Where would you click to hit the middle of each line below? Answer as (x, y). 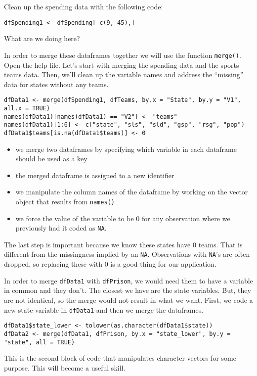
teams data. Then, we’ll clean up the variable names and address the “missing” (124, 74)
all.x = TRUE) (27, 108)
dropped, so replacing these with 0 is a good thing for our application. (110, 264)
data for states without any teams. (56, 84)
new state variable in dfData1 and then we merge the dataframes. (104, 309)
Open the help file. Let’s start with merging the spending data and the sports (122, 65)
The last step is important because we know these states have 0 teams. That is (123, 244)
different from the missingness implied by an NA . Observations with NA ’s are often (127, 254)
